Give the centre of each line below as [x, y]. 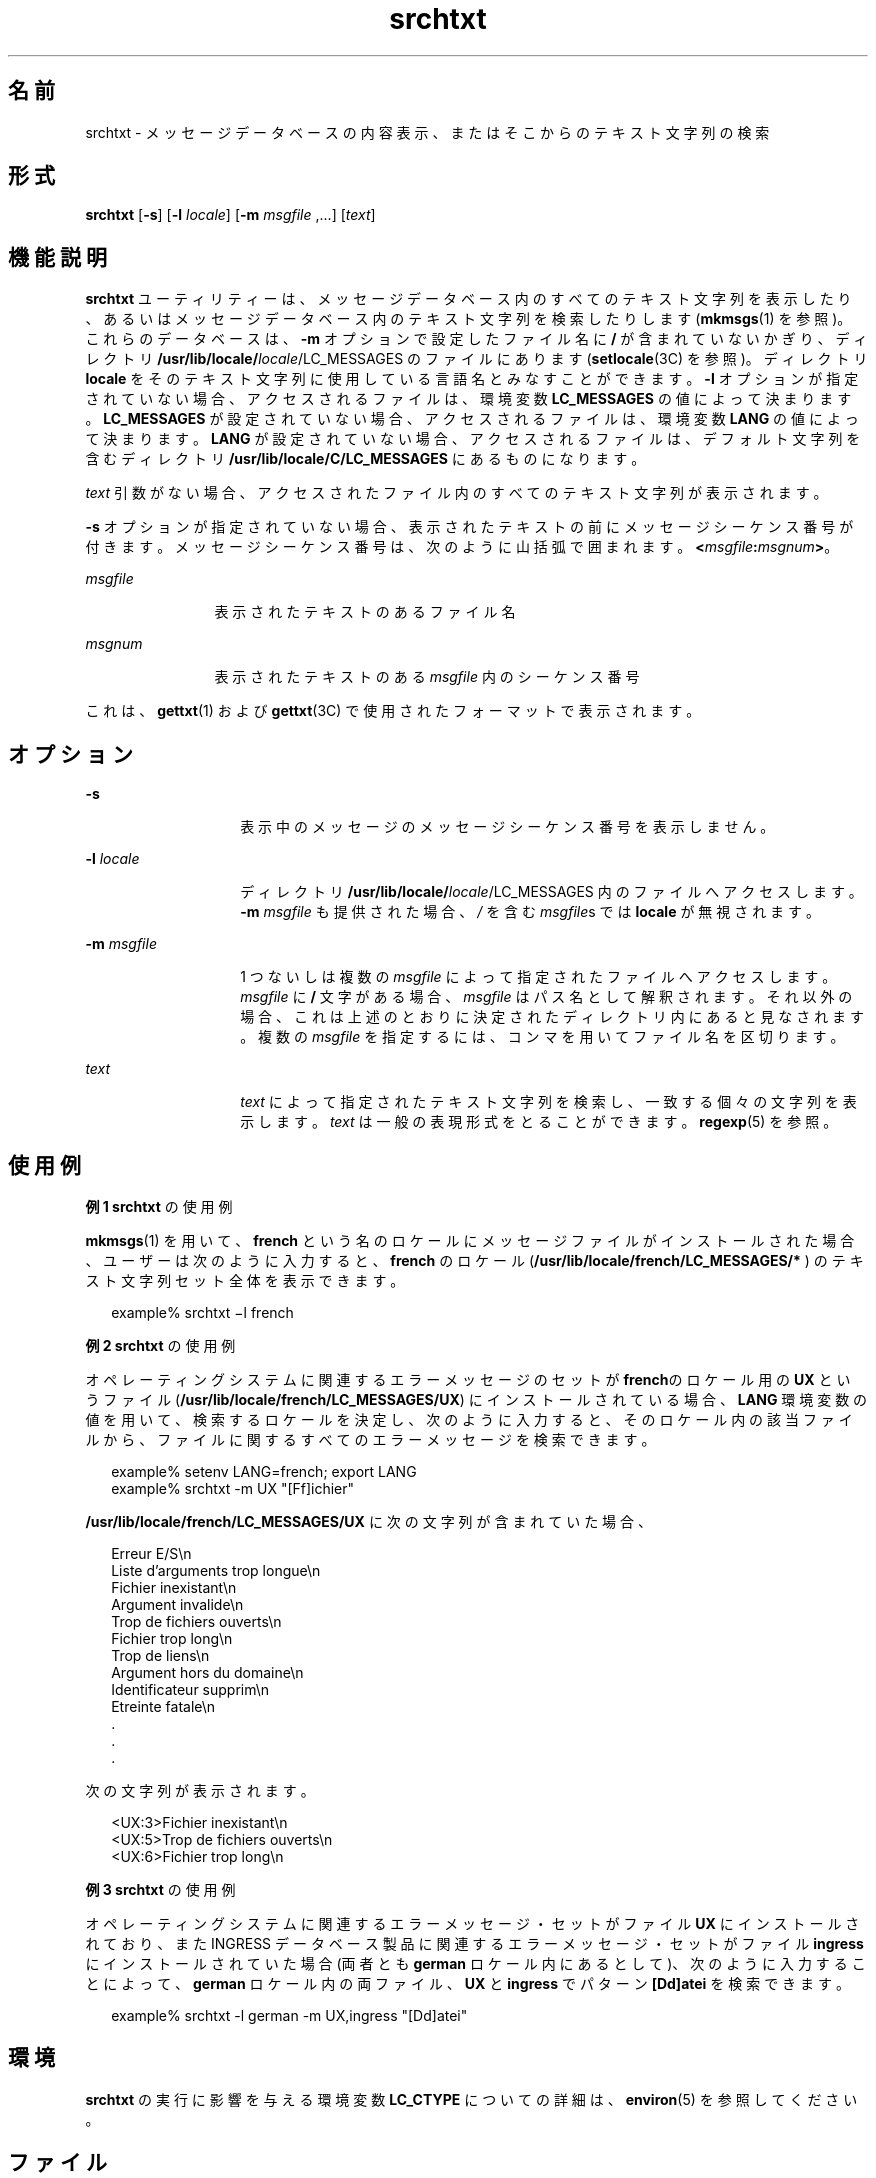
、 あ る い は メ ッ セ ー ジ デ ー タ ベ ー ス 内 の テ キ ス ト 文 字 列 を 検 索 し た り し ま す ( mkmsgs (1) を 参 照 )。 [468, 319]
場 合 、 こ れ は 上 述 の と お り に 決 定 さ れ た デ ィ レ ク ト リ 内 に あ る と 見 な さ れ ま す [552, 1017]
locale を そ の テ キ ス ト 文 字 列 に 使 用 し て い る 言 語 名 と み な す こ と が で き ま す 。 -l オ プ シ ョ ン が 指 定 [472, 379]
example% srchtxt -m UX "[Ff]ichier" [233, 1488]
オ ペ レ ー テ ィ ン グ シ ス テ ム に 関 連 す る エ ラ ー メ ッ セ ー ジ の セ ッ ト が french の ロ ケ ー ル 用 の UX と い [468, 1379]
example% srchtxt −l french [202, 1312]
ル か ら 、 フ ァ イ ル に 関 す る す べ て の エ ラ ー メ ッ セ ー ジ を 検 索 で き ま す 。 [370, 1439]
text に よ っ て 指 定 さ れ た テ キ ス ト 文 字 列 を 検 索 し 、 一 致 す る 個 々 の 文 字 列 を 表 [548, 1102]
